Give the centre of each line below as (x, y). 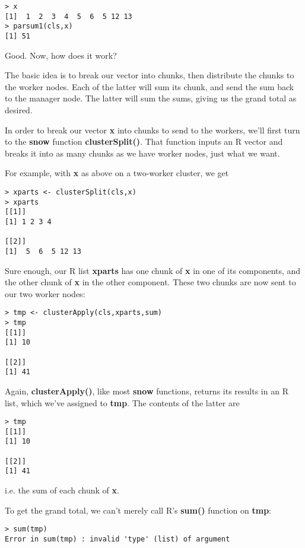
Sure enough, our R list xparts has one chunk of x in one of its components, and (153, 270)
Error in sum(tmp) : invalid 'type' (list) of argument (117, 539)
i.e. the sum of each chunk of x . (62, 490)
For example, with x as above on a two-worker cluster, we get (117, 173)
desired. (19, 110)
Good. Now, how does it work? (61, 55)
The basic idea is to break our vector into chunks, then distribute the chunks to (150, 75)
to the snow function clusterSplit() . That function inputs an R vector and (144, 141)
